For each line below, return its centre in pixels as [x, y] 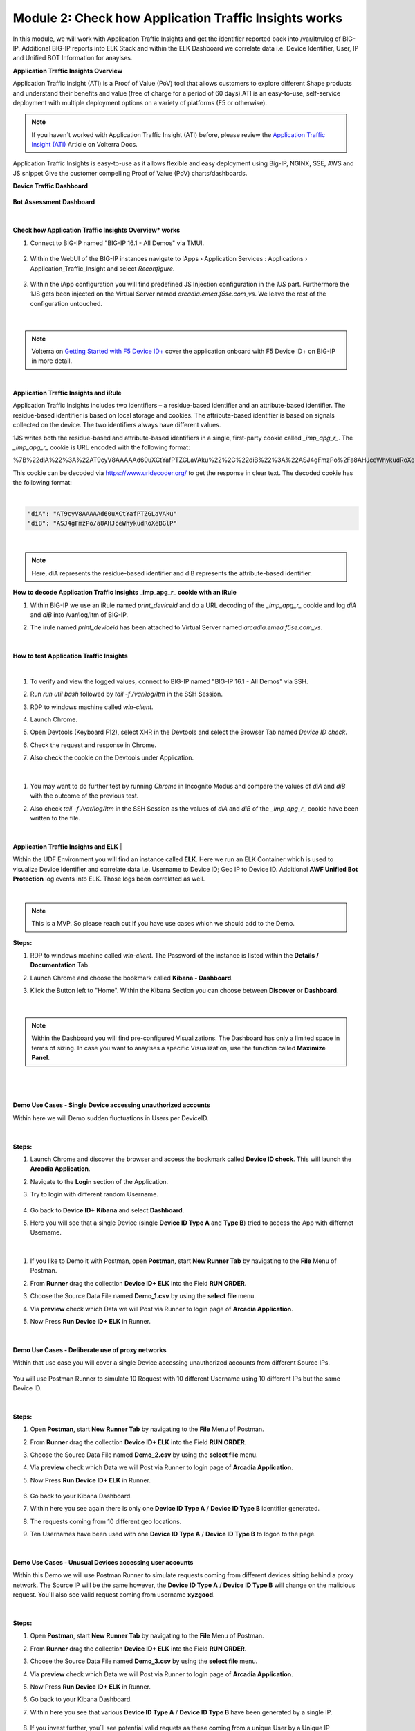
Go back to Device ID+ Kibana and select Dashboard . [107, 1210]
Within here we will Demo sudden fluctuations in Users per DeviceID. [111, 1118]
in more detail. [52, 361]
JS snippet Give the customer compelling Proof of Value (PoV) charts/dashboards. [130, 173]
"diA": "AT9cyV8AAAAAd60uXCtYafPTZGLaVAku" [102, 513]
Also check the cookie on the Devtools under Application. [112, 757]
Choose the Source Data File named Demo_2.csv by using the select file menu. [144, 1455]
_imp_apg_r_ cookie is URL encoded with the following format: [101, 447]
